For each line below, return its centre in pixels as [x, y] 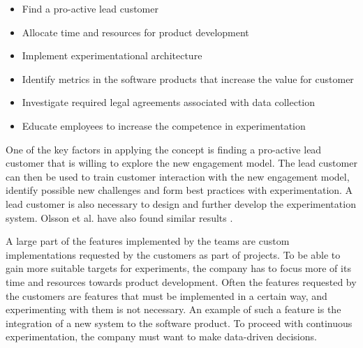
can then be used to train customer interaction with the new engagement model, [178, 176]
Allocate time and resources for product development [135, 32]
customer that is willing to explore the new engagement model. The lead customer [181, 163]
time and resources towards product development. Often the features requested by [181, 281]
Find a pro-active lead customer [90, 8]
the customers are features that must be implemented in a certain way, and [166, 295]
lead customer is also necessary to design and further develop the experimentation [181, 203]
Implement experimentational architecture [112, 55]
